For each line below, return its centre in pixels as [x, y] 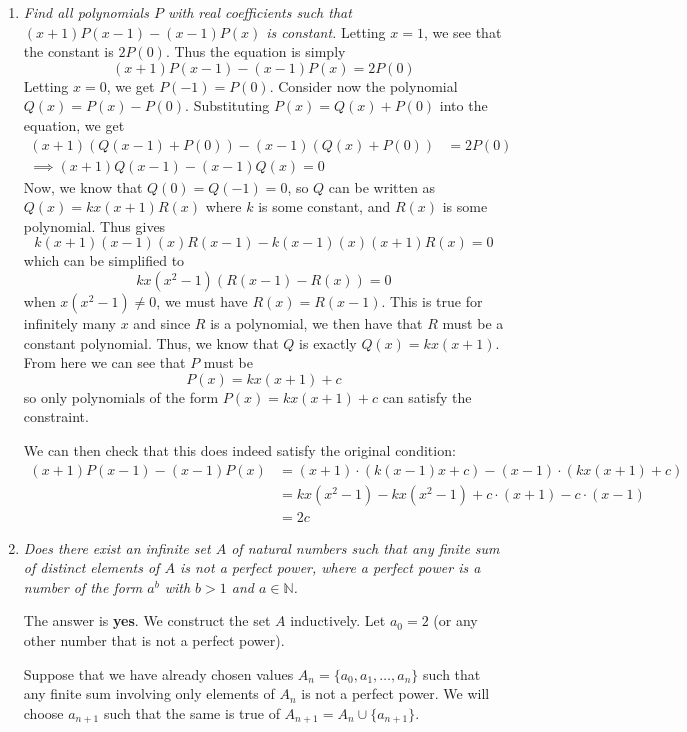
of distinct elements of [91, 567]
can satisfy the [427, 396]
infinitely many [69, 323]
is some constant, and [324, 206]
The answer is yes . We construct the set [147, 620]
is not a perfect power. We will [395, 693]
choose [43, 712]
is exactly [328, 342]
